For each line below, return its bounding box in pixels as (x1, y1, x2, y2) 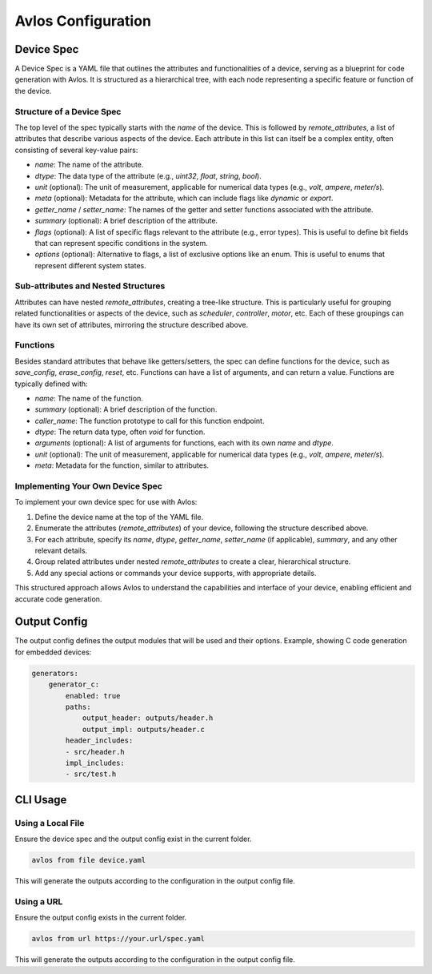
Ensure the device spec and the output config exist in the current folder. (14, 834, 252, 844)
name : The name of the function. (34, 393, 143, 403)
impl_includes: (65, 758, 126, 767)
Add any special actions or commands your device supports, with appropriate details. (34, 568, 317, 578)
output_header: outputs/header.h (82, 714, 214, 722)
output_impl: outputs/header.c (82, 725, 206, 734)
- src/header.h (65, 747, 126, 756)
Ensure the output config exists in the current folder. (14, 913, 187, 923)
